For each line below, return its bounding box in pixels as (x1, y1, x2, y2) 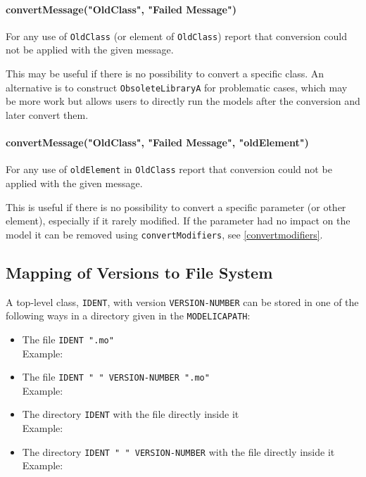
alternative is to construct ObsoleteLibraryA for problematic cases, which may (6, 79, 348, 94)
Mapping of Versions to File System (6, 261, 273, 283)
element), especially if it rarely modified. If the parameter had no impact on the (6, 213, 351, 228)
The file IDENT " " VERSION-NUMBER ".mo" (22, 369, 210, 384)
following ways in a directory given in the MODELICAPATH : (6, 308, 251, 323)
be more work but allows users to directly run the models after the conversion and (6, 94, 360, 108)
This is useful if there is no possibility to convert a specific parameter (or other (6, 199, 346, 214)
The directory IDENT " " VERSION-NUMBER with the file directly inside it (22, 444, 335, 459)
